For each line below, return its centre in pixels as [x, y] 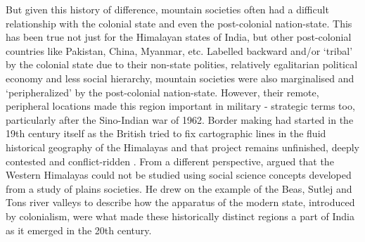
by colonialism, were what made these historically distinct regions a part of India [180, 216]
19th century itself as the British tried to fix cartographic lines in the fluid [166, 133]
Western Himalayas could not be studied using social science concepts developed [179, 175]
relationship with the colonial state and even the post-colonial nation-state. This [179, 23]
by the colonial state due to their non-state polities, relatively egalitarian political [182, 64]
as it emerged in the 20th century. [79, 230]
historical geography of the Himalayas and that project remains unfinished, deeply [182, 147]
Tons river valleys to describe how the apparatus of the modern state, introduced [180, 202]
